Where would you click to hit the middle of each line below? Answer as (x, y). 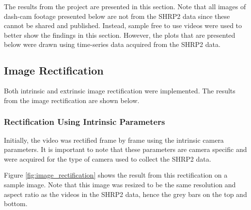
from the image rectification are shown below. (72, 100)
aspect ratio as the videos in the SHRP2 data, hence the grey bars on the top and (125, 194)
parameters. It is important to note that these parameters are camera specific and (125, 149)
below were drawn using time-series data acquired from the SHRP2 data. (112, 44)
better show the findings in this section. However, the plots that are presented (120, 35)
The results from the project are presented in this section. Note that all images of (125, 6)
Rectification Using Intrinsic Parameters (85, 122)
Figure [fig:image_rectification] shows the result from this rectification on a (116, 175)
